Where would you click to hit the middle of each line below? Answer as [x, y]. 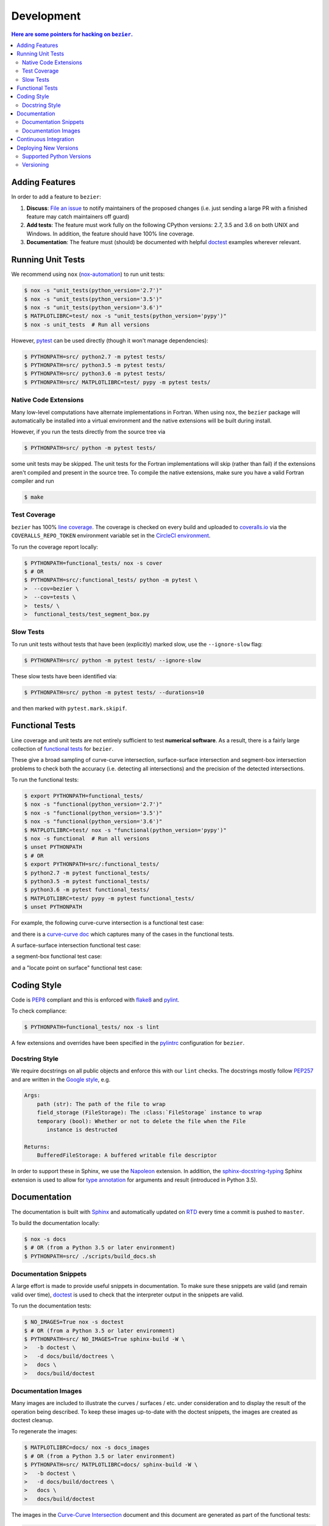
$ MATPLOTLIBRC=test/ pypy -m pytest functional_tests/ [109, 898]
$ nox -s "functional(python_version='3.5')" [93, 813]
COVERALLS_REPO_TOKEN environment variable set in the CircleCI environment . [111, 536]
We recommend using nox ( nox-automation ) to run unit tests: [88, 274]
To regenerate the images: [44, 1431]
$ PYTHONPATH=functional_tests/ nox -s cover [93, 563]
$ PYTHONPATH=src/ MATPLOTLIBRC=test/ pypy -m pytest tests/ [117, 382]
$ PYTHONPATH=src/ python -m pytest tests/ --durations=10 [114, 692]
